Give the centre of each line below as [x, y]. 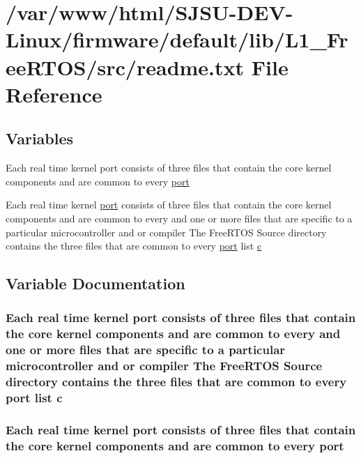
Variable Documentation [95, 283]
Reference [54, 94]
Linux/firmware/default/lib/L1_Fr [177, 39]
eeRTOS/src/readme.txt [125, 67]
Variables [40, 138]
